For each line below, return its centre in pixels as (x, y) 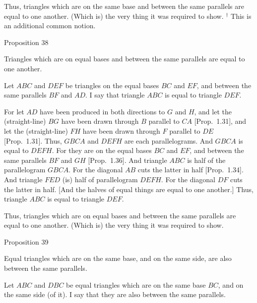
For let (14, 111)
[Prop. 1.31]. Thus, (33, 140)
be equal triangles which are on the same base (136, 284)
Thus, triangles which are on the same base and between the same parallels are (124, 6)
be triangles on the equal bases (112, 85)
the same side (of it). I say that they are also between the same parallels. (115, 294)
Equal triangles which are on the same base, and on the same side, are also (118, 258)
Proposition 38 (26, 42)
